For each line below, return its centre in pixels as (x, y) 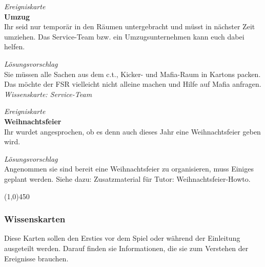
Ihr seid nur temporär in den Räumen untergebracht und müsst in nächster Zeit (130, 26)
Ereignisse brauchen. (36, 258)
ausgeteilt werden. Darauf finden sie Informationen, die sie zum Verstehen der (126, 248)
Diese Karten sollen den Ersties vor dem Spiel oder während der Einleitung (122, 238)
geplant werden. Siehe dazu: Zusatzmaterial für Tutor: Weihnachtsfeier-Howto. (127, 178)
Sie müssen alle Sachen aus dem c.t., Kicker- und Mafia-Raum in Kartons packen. (132, 74)
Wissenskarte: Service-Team (48, 94)
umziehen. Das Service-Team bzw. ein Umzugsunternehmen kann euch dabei (124, 36)
